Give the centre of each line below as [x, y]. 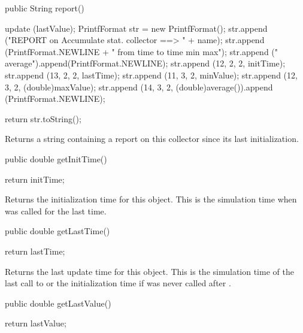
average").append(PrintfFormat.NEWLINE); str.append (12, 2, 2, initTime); [145, 63]
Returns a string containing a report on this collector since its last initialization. [152, 139]
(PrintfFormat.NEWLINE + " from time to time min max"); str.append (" [142, 51]
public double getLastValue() [58, 303]
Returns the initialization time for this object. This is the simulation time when [151, 199]
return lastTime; [35, 251]
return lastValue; [36, 323]
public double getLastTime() [57, 231]
